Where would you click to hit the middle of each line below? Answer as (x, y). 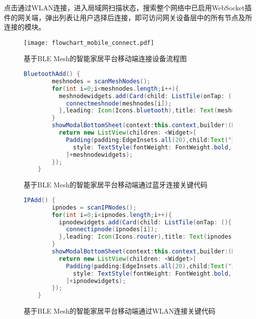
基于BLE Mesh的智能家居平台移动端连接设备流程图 (105, 58)
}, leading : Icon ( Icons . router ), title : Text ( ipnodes (145, 237)
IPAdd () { (40, 200)
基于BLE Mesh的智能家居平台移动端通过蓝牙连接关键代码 (116, 185)
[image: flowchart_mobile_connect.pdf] (89, 43)
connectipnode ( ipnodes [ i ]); (112, 230)
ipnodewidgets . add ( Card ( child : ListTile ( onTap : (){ (145, 222)
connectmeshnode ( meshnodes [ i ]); (119, 103)
